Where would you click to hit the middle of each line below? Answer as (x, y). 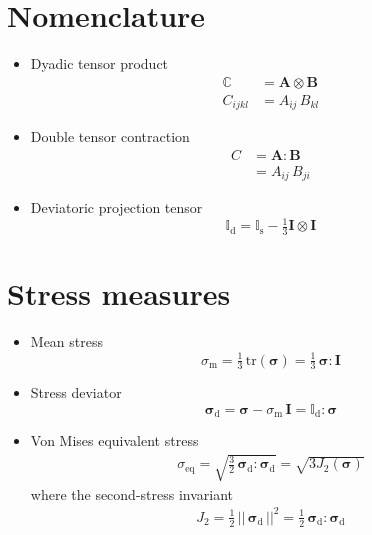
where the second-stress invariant (132, 493)
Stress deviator (76, 392)
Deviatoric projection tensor (116, 207)
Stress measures (119, 293)
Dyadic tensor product (99, 63)
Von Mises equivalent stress (114, 440)
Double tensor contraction (110, 136)
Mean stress (66, 341)
